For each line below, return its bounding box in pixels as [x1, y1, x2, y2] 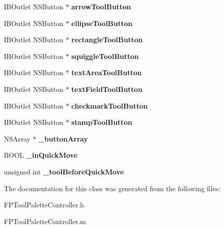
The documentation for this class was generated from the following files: [4, 183, 221, 193]
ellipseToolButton [71, 18, 133, 28]
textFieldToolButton [71, 84, 142, 94]
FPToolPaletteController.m [4, 216, 86, 226]
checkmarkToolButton [71, 100, 148, 111]
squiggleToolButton [71, 51, 139, 61]
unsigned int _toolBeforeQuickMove [4, 166, 124, 176]
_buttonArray [38, 133, 88, 143]
